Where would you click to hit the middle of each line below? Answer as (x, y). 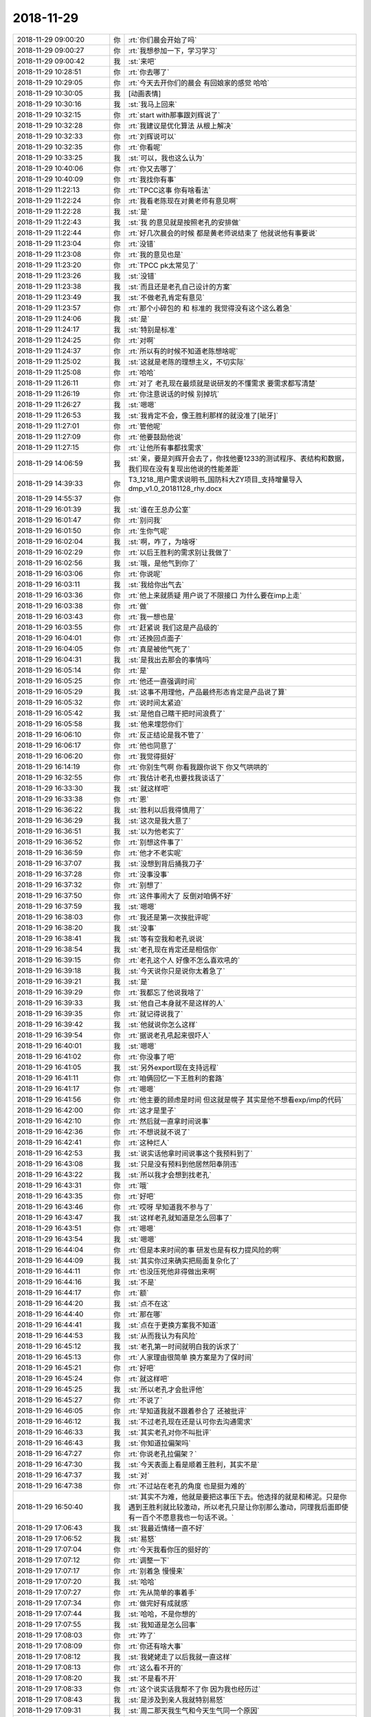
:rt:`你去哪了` (149, 72)
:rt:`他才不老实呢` (156, 853)
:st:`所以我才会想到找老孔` (170, 1174)
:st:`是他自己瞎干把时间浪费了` (177, 713)
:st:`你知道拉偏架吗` (160, 1443)
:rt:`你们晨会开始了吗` (162, 40)
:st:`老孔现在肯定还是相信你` (173, 949)
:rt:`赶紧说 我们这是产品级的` (174, 627)
